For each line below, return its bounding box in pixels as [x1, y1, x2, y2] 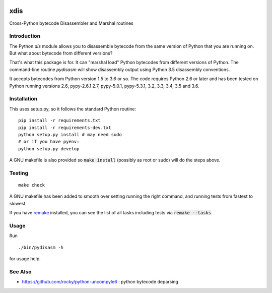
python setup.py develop [18, 146, 80, 151]
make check [18, 182, 45, 188]
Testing [9, 169, 29, 177]
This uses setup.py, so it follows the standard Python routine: [9, 106, 136, 112]
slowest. [9, 200, 27, 206]
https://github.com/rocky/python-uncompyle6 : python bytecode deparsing [22, 279, 179, 285]
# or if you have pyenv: [18, 139, 80, 145]
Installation [9, 95, 38, 102]
